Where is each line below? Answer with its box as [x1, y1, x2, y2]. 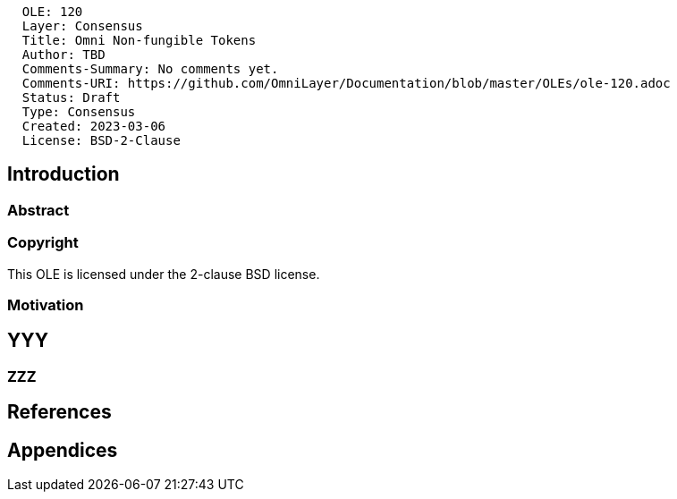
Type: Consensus [21, 105, 136, 119]
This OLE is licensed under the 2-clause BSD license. [7, 266, 320, 282]
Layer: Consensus [21, 19, 143, 33]
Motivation [7, 295, 84, 314]
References [7, 401, 112, 424]
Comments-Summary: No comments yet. [21, 62, 279, 76]
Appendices [7, 438, 118, 461]
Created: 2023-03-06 [21, 119, 166, 133]
